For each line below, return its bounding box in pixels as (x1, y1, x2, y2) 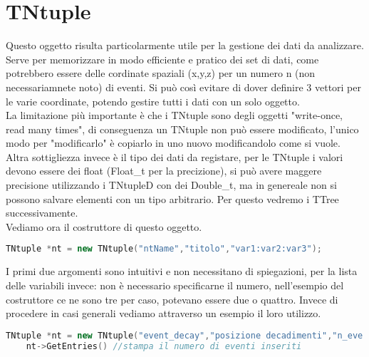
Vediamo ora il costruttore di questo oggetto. (6, 219, 202, 234)
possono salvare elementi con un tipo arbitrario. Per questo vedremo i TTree (6, 191, 339, 206)
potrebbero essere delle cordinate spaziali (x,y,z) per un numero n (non (6, 66, 316, 81)
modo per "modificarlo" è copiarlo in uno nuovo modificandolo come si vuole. (6, 135, 341, 150)
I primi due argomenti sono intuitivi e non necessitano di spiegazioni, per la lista (6, 264, 358, 279)
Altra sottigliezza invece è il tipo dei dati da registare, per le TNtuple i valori (6, 149, 343, 164)
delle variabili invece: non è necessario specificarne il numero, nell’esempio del (6, 277, 344, 292)
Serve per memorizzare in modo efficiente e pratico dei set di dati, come (6, 51, 319, 66)
